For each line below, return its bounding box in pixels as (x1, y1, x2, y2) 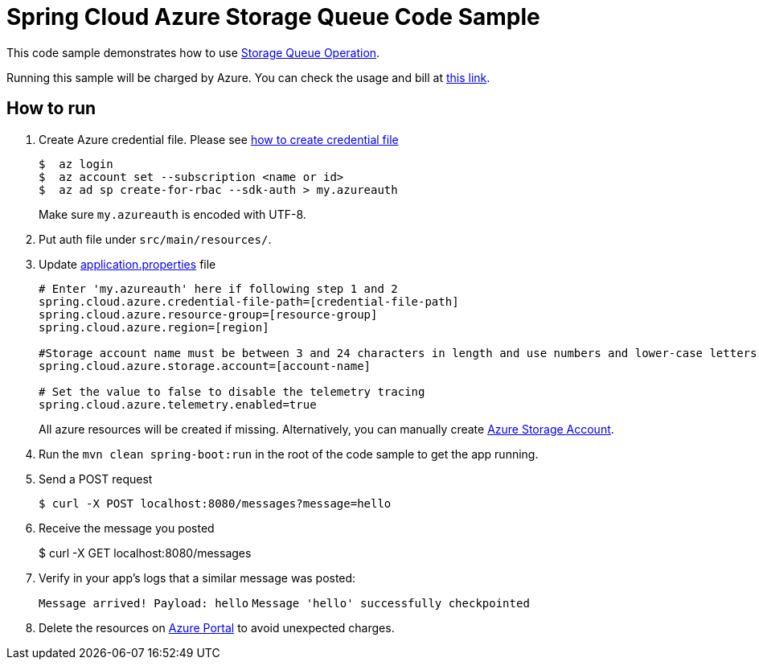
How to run (6, 98, 96, 119)
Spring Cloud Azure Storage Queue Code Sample (6, 3, 540, 31)
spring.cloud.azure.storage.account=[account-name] (39, 359, 371, 372)
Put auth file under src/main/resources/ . (39, 232, 272, 246)
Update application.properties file (39, 257, 216, 271)
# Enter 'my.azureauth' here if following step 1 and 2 (39, 282, 398, 295)
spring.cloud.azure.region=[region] (39, 320, 269, 334)
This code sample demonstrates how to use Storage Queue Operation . (6, 45, 380, 60)
